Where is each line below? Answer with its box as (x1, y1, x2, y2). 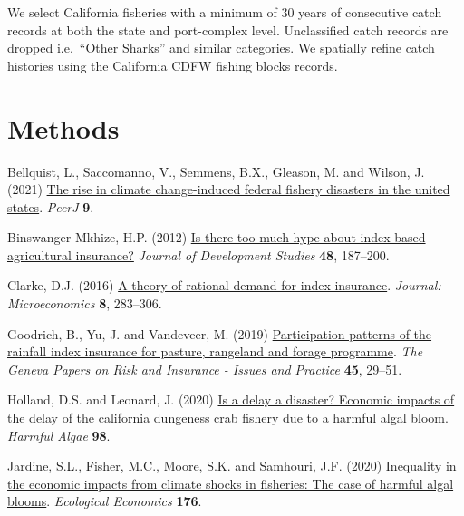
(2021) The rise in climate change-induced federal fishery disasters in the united (7, 180, 450, 199)
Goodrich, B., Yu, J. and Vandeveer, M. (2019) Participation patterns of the (7, 324, 432, 343)
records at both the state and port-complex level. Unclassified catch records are (7, 20, 449, 39)
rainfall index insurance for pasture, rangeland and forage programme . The (7, 342, 423, 361)
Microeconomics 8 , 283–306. (7, 294, 162, 313)
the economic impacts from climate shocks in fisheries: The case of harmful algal (7, 473, 454, 492)
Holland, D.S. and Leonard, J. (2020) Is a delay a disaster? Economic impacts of (7, 390, 455, 409)
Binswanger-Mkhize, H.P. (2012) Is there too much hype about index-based (7, 228, 426, 247)
